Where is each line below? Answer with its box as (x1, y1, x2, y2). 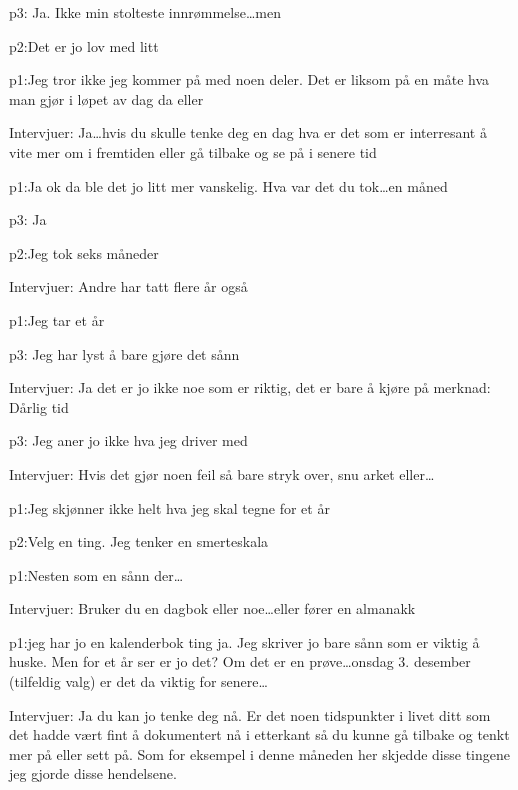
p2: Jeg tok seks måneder (9, 242, 159, 263)
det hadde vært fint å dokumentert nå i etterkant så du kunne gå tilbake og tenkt (9, 724, 510, 745)
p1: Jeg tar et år (9, 309, 105, 330)
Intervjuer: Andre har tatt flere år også (9, 276, 248, 297)
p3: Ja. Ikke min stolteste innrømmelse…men (9, 2, 281, 22)
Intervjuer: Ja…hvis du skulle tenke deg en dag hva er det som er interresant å (9, 122, 487, 143)
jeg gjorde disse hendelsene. (9, 763, 177, 784)
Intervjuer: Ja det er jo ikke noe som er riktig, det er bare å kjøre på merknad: (9, 377, 491, 398)
